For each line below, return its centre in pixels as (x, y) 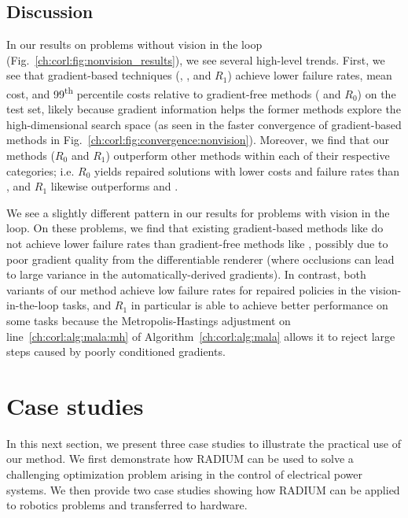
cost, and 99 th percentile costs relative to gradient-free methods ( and (174, 92)
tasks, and (87, 305)
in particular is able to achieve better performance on (259, 305)
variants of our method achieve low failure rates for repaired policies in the (186, 289)
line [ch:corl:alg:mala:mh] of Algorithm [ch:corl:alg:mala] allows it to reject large (201, 336)
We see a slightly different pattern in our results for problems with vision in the (198, 212)
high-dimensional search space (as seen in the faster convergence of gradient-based (204, 124)
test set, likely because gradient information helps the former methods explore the (204, 109)
